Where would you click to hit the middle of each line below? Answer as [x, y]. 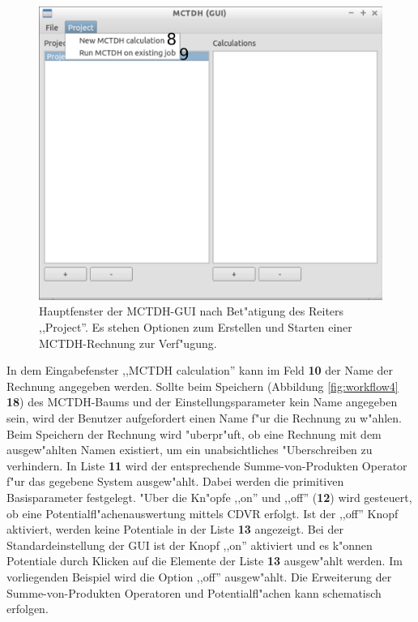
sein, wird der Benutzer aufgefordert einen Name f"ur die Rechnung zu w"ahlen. [204, 417]
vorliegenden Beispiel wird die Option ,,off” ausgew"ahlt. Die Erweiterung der [199, 576]
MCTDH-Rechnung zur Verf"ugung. [128, 343]
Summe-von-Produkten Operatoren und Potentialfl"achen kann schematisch [194, 592]
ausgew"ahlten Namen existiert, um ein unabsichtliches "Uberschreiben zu [190, 450]
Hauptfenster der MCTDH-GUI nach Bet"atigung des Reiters [192, 311]
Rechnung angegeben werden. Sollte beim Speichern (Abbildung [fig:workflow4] [203, 386]
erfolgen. [28, 609]
